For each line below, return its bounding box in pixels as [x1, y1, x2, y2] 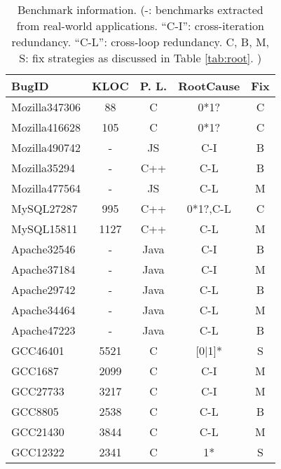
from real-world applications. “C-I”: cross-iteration [16, 17, 264, 34]
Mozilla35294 [11, 160, 76, 176]
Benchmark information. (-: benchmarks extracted [17, 1, 263, 17]
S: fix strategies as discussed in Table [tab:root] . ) [19, 50, 262, 66]
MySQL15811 [11, 220, 78, 237]
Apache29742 [11, 281, 76, 297]
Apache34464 [11, 302, 76, 318]
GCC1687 [11, 363, 59, 379]
